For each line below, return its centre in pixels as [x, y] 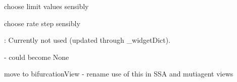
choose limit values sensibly [46, 6]
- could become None [37, 57]
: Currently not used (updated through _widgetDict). [87, 40]
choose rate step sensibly [42, 23]
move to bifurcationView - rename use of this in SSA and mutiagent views [119, 74]
